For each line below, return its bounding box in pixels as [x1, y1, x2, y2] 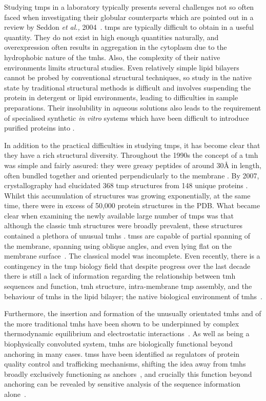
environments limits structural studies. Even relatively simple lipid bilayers [4, 62, 239, 72]
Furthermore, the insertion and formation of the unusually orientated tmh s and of [4, 308, 261, 319]
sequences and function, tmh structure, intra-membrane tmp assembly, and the [4, 281, 252, 291]
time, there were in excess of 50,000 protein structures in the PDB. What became [4, 200, 260, 211]
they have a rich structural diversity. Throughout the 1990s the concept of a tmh [4, 150, 258, 160]
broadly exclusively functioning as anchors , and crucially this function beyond [4, 368, 252, 379]
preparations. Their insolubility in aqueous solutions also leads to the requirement [4, 102, 261, 113]
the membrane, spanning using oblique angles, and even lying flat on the [4, 240, 232, 251]
